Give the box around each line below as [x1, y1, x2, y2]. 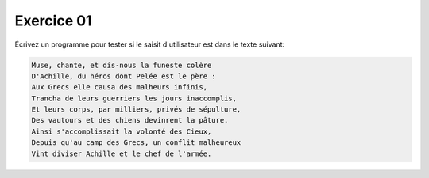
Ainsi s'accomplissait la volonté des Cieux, [31, 127, 212, 136]
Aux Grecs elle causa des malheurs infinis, [31, 83, 208, 92]
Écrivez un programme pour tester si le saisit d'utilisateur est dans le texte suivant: [14, 40, 285, 49]
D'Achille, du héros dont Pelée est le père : [31, 71, 216, 81]
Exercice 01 [14, 12, 92, 29]
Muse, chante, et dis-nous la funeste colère [31, 60, 212, 70]
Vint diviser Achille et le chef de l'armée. [31, 149, 212, 158]
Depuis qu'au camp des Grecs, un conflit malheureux [31, 138, 242, 147]
